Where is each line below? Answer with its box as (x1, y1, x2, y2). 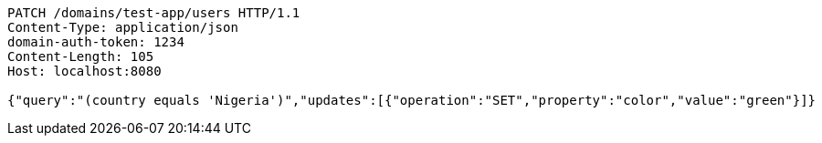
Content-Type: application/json (7, 20, 238, 35)
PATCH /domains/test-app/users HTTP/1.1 (7, 5, 300, 20)
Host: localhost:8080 (7, 64, 162, 78)
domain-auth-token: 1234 (7, 35, 184, 49)
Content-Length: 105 (7, 49, 154, 64)
